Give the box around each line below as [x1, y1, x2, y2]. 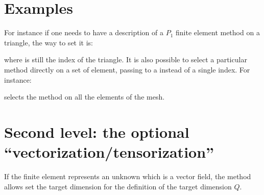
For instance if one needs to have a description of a [4, 27, 163, 38]
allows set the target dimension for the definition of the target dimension [4, 181, 232, 191]
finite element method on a [176, 27, 260, 38]
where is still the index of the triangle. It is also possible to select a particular [4, 54, 247, 65]
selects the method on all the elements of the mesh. [4, 91, 165, 102]
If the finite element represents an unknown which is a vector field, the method [4, 171, 251, 181]
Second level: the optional [4, 121, 189, 142]
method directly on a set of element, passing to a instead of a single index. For [4, 64, 250, 75]
